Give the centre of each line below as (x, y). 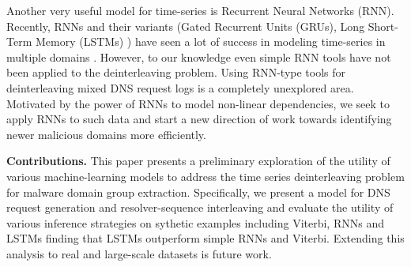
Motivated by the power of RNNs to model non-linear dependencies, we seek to (198, 103)
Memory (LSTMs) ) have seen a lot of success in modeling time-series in (210, 41)
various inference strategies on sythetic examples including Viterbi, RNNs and (195, 222)
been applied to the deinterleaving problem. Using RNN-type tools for (176, 72)
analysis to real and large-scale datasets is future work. (139, 253)
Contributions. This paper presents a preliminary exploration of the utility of (198, 161)
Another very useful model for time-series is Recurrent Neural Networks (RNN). (200, 10)
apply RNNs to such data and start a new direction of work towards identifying (199, 119)
